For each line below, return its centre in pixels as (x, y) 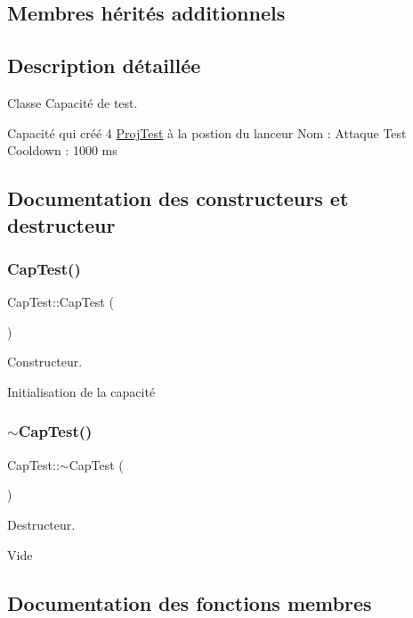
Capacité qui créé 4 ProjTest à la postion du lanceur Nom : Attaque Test (207, 132)
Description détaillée (104, 66)
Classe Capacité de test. (73, 102)
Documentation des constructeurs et (178, 198)
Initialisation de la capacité (81, 391)
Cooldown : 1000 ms (62, 150)
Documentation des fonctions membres (190, 602)
